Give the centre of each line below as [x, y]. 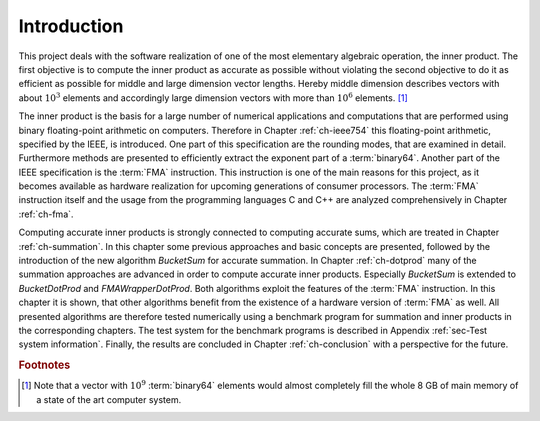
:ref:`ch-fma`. [46, 214]
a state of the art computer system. [109, 399]
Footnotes [44, 365]
